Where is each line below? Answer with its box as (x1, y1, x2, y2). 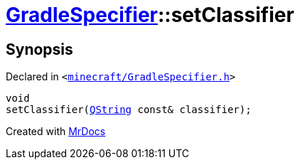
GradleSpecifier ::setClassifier (6, 3, 294, 27)
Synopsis (6, 40, 73, 58)
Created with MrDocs (6, 125, 106, 138)
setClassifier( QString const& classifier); (6, 104, 252, 116)
